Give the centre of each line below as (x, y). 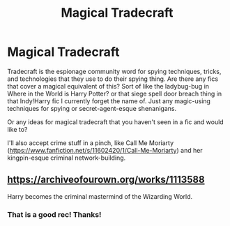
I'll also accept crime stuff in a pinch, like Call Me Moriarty (91, 143)
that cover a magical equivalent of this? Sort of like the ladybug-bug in (108, 86)
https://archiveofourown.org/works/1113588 (106, 180)
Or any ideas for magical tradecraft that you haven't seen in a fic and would (116, 122)
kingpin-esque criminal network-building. (67, 158)
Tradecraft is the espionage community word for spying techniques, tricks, (114, 71)
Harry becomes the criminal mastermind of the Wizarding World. (100, 196)
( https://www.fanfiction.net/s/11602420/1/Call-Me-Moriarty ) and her (105, 150)
